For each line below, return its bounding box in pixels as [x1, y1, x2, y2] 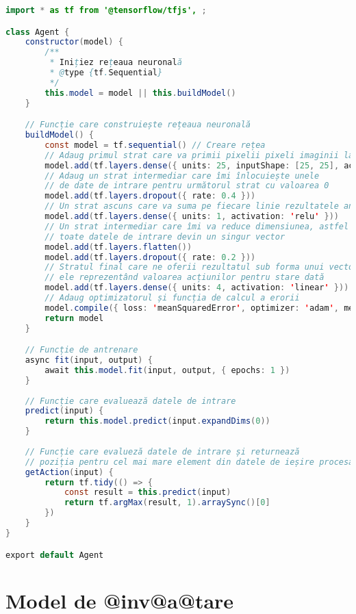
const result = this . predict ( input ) [64, 487, 231, 498]
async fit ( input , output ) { [25, 355, 153, 366]
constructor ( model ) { [25, 37, 123, 47]
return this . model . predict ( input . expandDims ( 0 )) [44, 416, 270, 426]
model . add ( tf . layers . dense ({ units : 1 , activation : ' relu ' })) [44, 212, 340, 222]
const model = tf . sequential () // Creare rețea [44, 140, 266, 150]
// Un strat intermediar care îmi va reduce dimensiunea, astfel [44, 221, 349, 231]
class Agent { [5, 27, 70, 37]
